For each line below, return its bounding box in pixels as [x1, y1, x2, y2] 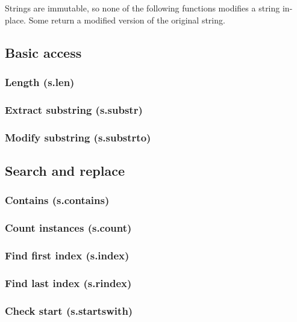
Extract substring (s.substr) [5, 102, 143, 117]
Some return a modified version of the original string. [28, 13, 225, 26]
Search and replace [5, 161, 125, 179]
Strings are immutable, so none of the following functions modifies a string [5, 2, 280, 14]
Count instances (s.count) [5, 220, 132, 235]
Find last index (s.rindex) [5, 275, 132, 290]
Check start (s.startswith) [5, 303, 133, 318]
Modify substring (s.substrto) [5, 129, 151, 144]
